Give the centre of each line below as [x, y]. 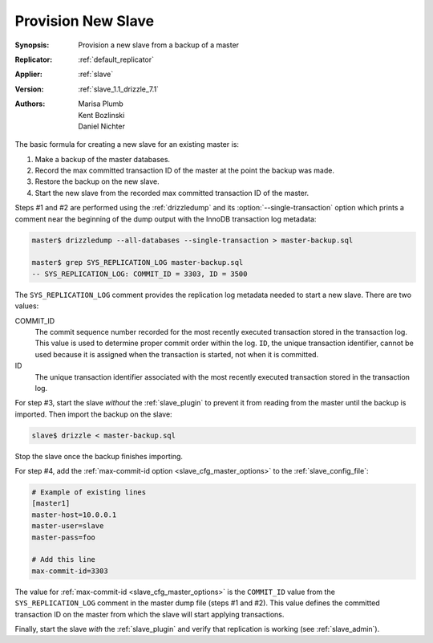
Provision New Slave [85, 21]
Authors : [30, 104]
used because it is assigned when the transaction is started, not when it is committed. [177, 354]
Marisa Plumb [101, 104]
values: [27, 306]
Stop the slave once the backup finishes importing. [99, 456]
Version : [29, 89]
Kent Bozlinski [101, 115]
